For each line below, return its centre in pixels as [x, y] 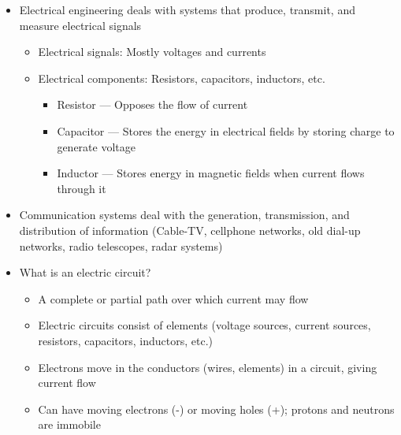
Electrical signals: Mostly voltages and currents [152, 52]
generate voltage [96, 146]
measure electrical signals [80, 25]
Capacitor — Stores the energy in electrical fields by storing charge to [226, 130]
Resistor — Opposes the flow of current [152, 104]
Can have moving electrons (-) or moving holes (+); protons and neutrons [216, 409]
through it [82, 188]
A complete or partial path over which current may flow [173, 298]
